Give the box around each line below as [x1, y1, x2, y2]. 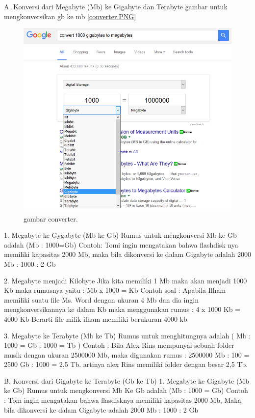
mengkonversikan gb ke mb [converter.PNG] [4, 11, 136, 21]
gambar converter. [24, 213, 78, 223]
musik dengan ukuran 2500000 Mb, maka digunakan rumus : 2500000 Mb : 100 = [4, 349, 250, 360]
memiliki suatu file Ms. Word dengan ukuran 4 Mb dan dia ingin [4, 294, 199, 305]
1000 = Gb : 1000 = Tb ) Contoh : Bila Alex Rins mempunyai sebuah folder [4, 340, 234, 350]
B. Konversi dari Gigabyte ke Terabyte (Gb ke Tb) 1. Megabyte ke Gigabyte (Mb [4, 375, 249, 386]
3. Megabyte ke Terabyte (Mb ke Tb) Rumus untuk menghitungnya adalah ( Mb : [4, 330, 251, 340]
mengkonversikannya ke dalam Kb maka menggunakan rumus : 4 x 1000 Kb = [4, 304, 241, 314]
